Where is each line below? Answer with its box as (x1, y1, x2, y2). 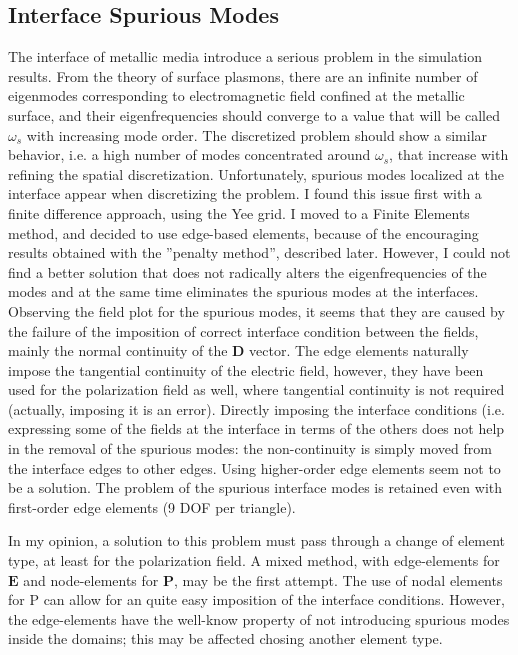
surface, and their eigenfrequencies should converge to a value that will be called (8, 104, 500, 125)
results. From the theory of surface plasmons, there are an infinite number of (8, 65, 478, 86)
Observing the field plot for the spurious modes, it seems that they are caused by (8, 300, 505, 321)
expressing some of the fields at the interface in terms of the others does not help (8, 418, 505, 439)
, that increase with (389, 144, 509, 165)
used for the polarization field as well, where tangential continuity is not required (8, 379, 505, 400)
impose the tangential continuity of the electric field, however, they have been (8, 359, 484, 380)
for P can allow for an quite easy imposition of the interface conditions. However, (8, 589, 505, 610)
